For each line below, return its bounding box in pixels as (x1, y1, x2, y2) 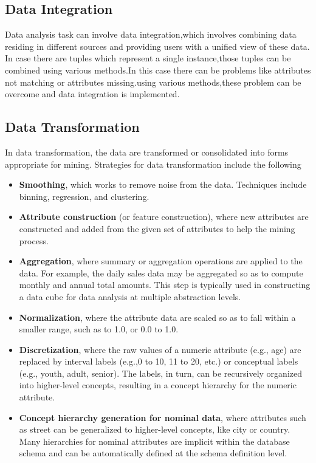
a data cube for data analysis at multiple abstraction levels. (19, 290, 241, 303)
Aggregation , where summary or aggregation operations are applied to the (19, 255, 303, 267)
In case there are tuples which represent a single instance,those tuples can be (5, 52, 291, 64)
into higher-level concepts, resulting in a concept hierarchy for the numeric (19, 379, 297, 391)
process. (19, 234, 49, 247)
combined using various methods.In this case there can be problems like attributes (5, 63, 311, 76)
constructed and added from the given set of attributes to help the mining (19, 222, 295, 235)
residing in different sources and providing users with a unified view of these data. (5, 39, 310, 52)
